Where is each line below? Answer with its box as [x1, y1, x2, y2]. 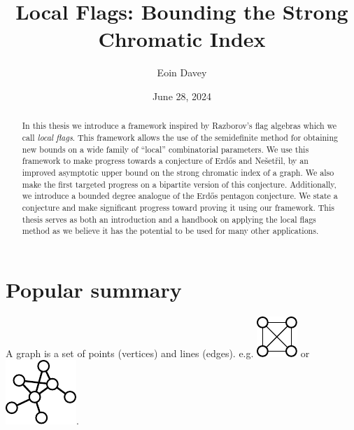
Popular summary [6, 275, 182, 303]
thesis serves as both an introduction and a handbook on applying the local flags [22, 213, 316, 225]
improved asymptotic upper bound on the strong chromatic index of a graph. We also [22, 166, 334, 178]
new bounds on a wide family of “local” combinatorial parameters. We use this [22, 143, 309, 155]
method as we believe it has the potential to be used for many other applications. [22, 225, 319, 237]
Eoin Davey [157, 65, 207, 80]
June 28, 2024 [152, 88, 212, 103]
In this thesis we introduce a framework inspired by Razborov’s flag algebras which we [22, 120, 337, 132]
